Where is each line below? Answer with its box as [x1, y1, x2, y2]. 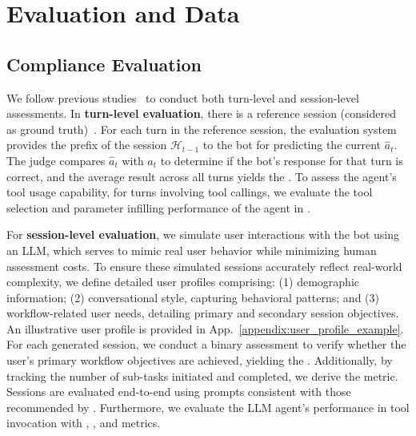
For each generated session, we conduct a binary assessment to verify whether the [6, 336, 406, 353]
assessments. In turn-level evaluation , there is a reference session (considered [6, 105, 396, 122]
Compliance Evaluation [6, 51, 202, 76]
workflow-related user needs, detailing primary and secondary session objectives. [6, 305, 399, 321]
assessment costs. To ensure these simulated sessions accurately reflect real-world [6, 257, 402, 274]
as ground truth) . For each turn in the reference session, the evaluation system [6, 120, 397, 137]
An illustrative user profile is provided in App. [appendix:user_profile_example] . [6, 320, 404, 337]
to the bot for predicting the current [202, 136, 382, 153]
